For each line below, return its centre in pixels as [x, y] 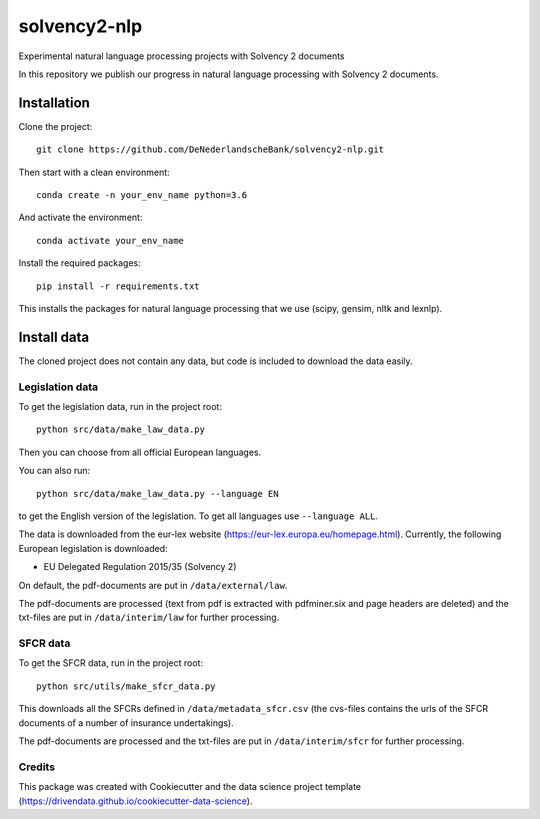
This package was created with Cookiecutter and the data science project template [190, 787]
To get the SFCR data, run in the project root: [111, 663]
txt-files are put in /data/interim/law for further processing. [149, 617]
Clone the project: [55, 126]
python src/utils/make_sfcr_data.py [126, 686]
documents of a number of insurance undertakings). [126, 722]
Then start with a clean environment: [94, 172]
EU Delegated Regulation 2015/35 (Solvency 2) [140, 567]
